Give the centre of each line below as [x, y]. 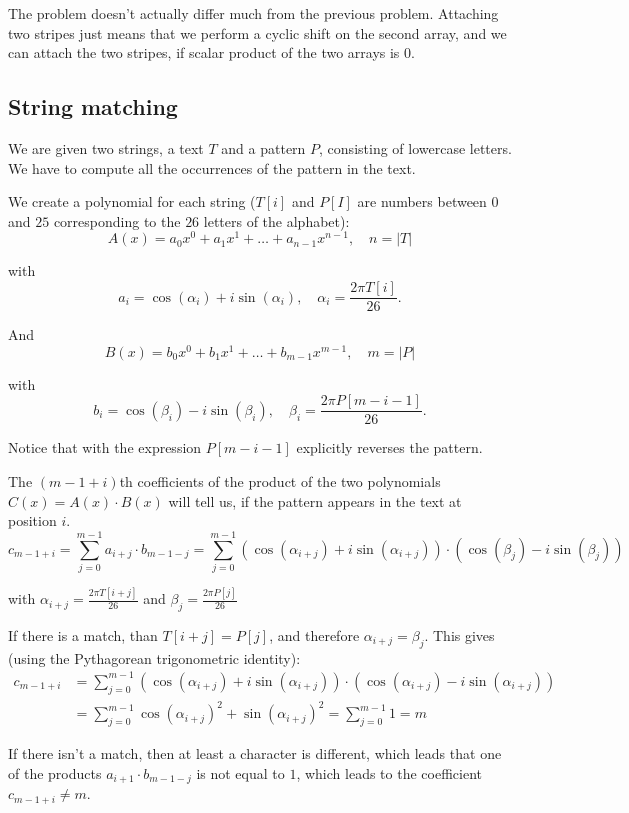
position [32, 520]
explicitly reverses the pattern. [389, 447]
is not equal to [240, 772]
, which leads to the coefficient [389, 772]
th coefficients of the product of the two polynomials [280, 481]
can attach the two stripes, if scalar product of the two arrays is [204, 52]
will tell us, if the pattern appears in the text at [315, 500]
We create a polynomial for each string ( [132, 201]
